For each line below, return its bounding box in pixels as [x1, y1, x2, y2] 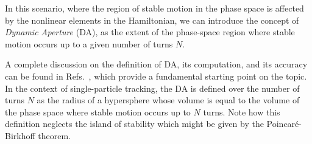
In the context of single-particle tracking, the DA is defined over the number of [5, 81, 300, 94]
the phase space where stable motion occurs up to [5, 105, 191, 118]
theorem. [38, 129, 71, 142]
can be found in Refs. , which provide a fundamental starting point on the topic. [5, 69, 307, 82]
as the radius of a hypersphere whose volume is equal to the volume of [37, 94, 300, 106]
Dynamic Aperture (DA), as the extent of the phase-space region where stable [5, 26, 295, 38]
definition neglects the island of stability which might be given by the [5, 117, 264, 130]
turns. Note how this [203, 105, 280, 118]
